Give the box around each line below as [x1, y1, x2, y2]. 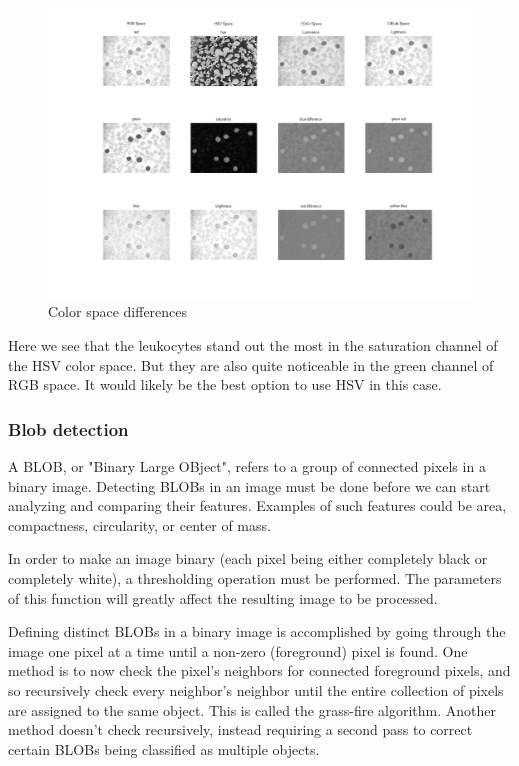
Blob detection [8, 416, 129, 441]
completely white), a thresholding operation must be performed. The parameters [8, 568, 502, 588]
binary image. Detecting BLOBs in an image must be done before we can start [8, 475, 491, 496]
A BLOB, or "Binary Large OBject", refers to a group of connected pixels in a [8, 456, 486, 477]
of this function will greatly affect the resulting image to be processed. [8, 587, 438, 608]
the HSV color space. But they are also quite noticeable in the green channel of [8, 354, 494, 375]
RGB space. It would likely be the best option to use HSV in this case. [8, 374, 442, 395]
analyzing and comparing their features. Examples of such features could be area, [8, 495, 507, 516]
